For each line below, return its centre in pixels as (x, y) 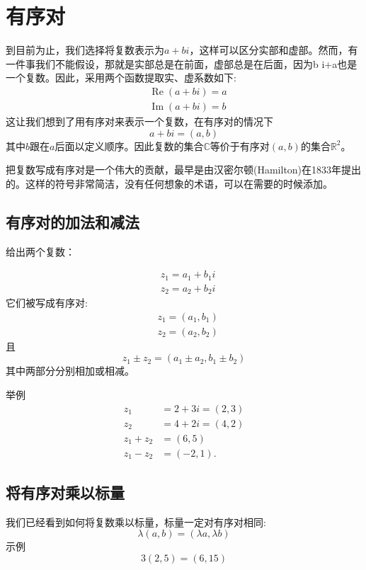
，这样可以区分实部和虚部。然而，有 (274, 50)
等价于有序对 (240, 146)
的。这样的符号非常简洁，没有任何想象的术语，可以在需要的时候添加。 (169, 183)
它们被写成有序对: (47, 303)
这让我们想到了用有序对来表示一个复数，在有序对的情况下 (139, 121)
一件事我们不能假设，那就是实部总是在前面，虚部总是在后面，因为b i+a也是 (182, 63)
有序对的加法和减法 (73, 221)
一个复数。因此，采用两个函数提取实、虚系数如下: (121, 78)
